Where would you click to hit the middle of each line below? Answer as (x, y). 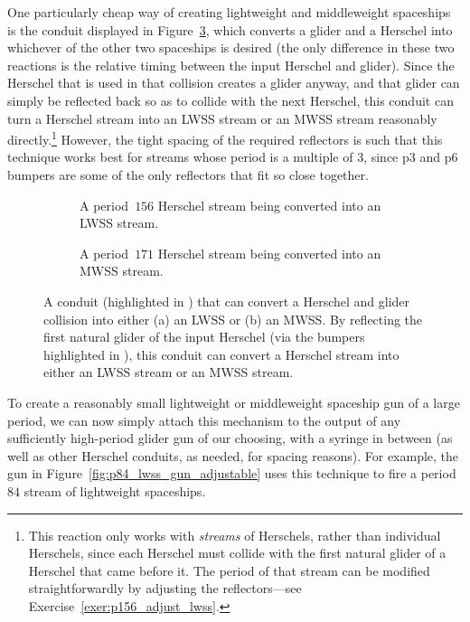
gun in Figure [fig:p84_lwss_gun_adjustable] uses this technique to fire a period (232, 473)
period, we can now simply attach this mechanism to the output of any (204, 420)
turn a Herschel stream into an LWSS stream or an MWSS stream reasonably (222, 118)
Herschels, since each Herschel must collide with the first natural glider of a (237, 553)
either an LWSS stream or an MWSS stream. (169, 372)
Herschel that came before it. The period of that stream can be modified (229, 570)
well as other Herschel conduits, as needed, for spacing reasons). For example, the (233, 455)
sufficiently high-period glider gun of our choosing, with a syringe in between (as (230, 438)
